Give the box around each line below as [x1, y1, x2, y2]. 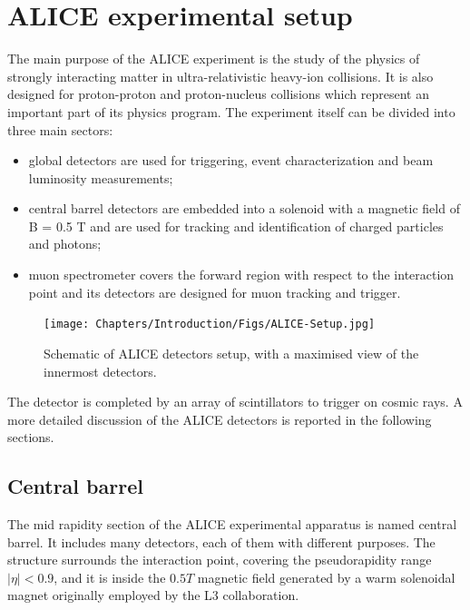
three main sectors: [7, 120, 113, 139]
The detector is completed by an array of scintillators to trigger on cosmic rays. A [7, 392, 463, 411]
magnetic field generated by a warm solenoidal [197, 567, 455, 586]
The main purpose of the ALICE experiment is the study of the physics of [7, 49, 420, 68]
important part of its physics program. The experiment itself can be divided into [7, 102, 455, 121]
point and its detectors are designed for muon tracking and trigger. [28, 282, 401, 301]
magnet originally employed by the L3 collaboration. [7, 585, 299, 605]
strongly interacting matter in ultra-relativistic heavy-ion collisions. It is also [7, 66, 434, 85]
